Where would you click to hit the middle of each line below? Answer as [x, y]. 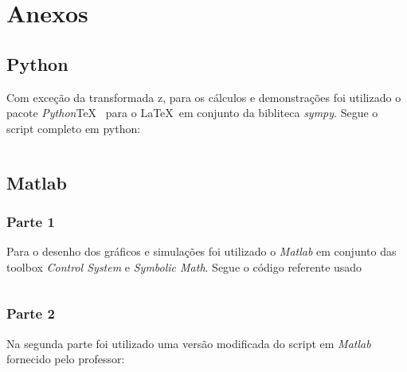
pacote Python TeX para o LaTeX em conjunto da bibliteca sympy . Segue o [192, 113]
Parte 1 [31, 222]
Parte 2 [31, 313]
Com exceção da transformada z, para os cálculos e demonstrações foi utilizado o [204, 97]
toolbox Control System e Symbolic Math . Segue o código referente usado [184, 266]
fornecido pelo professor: [66, 359]
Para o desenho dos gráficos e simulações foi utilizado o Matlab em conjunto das [202, 251]
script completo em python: [74, 128]
